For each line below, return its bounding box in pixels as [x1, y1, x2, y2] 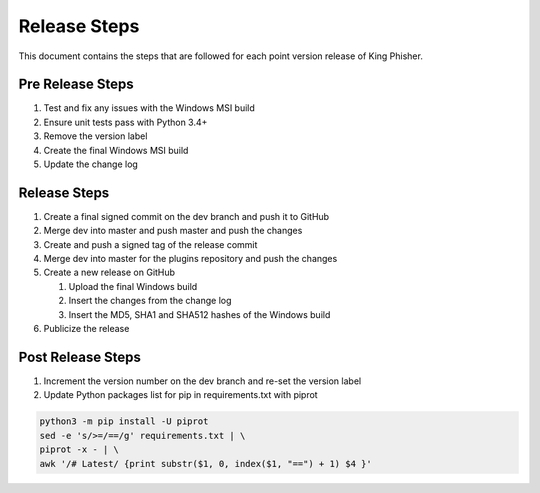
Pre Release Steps [18, 76, 134, 93]
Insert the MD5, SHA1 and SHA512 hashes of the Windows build [68, 308, 331, 320]
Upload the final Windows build [68, 280, 198, 292]
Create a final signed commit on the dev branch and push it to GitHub [43, 210, 330, 222]
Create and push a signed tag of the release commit [43, 238, 258, 250]
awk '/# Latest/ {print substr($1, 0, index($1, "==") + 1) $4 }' [39, 458, 372, 469]
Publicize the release [43, 323, 130, 335]
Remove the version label [43, 130, 148, 142]
